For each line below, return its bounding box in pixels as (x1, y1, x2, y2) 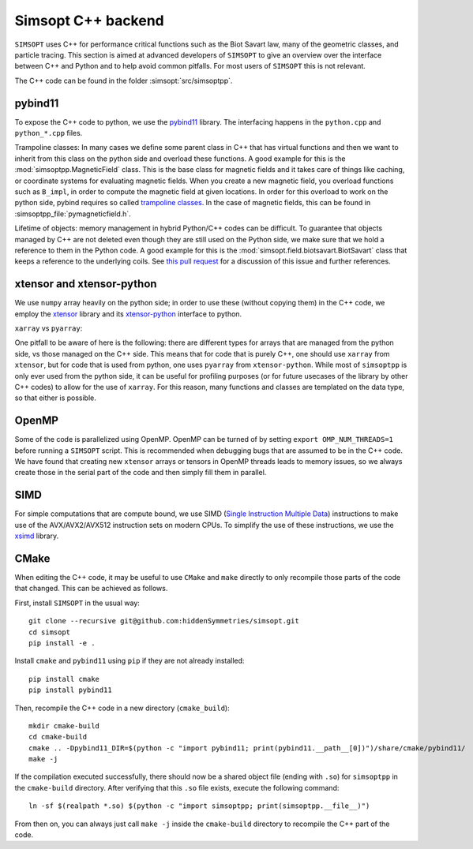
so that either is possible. (14, 393, 96, 402)
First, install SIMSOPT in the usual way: (14, 598, 140, 608)
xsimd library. (14, 531, 59, 540)
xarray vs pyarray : (14, 324, 83, 333)
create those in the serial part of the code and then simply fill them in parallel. (14, 468, 267, 477)
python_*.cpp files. (14, 129, 83, 138)
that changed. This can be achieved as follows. (14, 584, 168, 593)
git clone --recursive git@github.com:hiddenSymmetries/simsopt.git (28, 616, 299, 626)
